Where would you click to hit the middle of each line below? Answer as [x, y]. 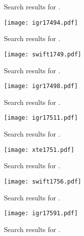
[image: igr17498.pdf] [41, 86]
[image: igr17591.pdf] [41, 213]
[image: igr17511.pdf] [41, 118]
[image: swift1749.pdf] [43, 54]
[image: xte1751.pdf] [39, 150]
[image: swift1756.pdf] [43, 181]
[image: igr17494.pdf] [41, 23]
